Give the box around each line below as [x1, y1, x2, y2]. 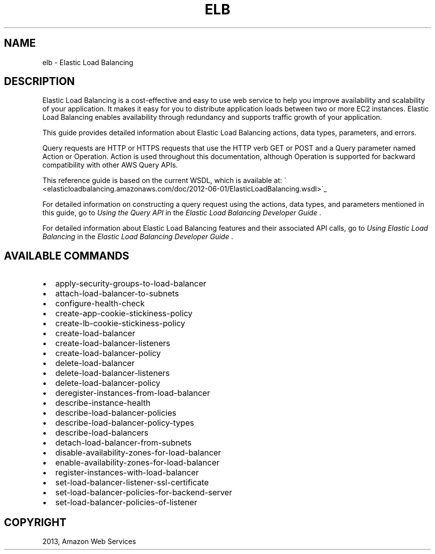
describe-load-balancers [55, 428, 148, 438]
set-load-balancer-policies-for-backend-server [55, 487, 232, 498]
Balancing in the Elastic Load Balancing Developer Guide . [42, 232, 233, 241]
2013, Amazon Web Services [42, 537, 136, 546]
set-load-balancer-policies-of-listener [55, 497, 197, 508]
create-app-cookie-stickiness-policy [55, 308, 193, 319]
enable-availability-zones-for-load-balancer [55, 458, 219, 468]
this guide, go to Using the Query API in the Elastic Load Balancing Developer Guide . [42, 208, 321, 217]
